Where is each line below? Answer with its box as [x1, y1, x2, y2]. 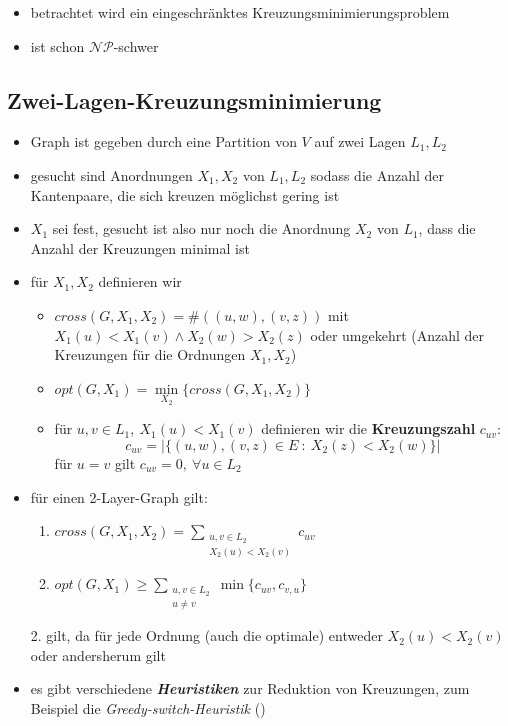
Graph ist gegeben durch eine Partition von [30, 131, 297, 152]
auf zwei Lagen [314, 131, 406, 152]
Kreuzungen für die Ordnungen [54, 344, 246, 365]
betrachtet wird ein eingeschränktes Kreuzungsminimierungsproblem [30, 2, 450, 22]
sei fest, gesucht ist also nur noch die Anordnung [52, 218, 351, 239]
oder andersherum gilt [30, 644, 166, 665]
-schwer [113, 35, 159, 56]
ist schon [30, 35, 85, 56]
